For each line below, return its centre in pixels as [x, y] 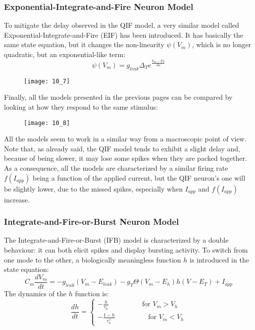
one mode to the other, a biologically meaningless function [93, 259]
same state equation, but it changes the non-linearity [84, 44]
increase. [17, 199]
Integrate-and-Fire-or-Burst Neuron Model [92, 222]
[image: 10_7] [47, 81]
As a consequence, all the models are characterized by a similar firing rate [116, 168]
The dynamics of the [35, 293]
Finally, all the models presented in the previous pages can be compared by [118, 97]
